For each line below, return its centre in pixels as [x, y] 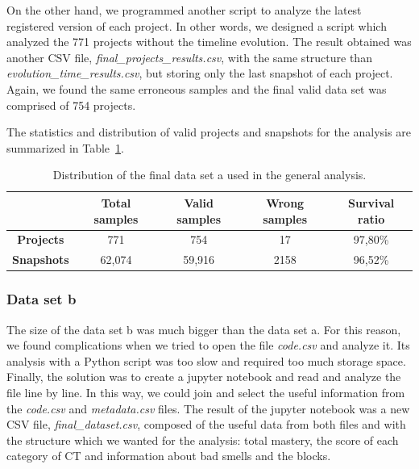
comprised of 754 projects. [71, 105]
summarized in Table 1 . [65, 147]
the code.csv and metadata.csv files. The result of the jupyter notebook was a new [208, 408]
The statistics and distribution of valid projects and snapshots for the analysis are [209, 132]
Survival [371, 202]
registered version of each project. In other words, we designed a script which [197, 25]
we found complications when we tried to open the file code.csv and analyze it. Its [208, 345]
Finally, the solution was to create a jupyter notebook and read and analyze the [204, 377]
